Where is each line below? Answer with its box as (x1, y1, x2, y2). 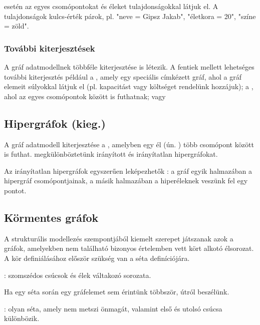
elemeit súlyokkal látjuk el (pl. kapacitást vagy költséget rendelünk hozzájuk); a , (4, 81, 253, 92)
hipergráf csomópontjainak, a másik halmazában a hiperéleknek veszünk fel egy (4, 175, 248, 186)
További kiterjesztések (4, 42, 95, 54)
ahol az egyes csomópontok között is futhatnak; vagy (4, 91, 166, 101)
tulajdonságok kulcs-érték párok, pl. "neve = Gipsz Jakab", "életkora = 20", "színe (4, 11, 256, 21)
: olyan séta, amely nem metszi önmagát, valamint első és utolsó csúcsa (4, 303, 222, 313)
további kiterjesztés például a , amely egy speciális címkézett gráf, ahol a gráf (4, 71, 242, 82)
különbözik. (4, 313, 40, 323)
